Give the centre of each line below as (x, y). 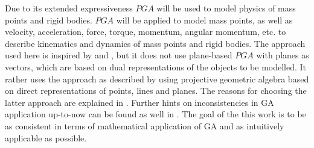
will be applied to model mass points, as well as (204, 20)
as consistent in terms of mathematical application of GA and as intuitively (145, 125)
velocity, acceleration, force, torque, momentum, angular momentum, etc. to (146, 32)
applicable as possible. (46, 137)
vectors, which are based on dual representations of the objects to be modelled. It (156, 66)
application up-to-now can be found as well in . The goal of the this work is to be (155, 114)
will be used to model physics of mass (226, 8)
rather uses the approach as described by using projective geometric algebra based (157, 79)
